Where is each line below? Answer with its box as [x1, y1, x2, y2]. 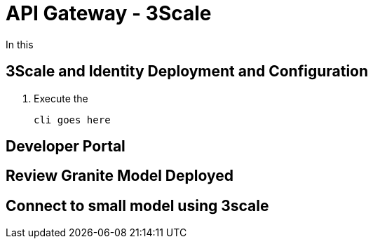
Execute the [34, 92, 88, 104]
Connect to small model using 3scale [6, 196, 269, 215]
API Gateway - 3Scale [6, 1, 212, 25]
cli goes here [34, 114, 111, 126]
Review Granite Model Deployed [6, 167, 233, 185]
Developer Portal [6, 137, 126, 156]
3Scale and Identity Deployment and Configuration [6, 62, 369, 81]
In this [6, 38, 34, 50]
